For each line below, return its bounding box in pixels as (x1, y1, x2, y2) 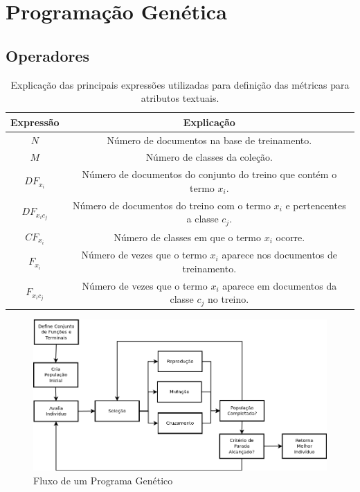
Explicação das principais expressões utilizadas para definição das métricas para (10, 77, 350, 91)
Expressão (10, 114, 60, 129)
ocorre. (276, 229, 305, 244)
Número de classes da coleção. (145, 150, 273, 164)
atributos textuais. (141, 91, 219, 105)
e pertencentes (285, 197, 346, 212)
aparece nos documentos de (222, 247, 338, 262)
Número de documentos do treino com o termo (72, 197, 271, 212)
